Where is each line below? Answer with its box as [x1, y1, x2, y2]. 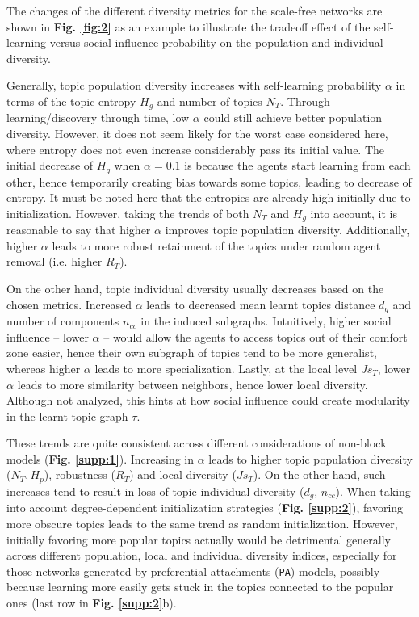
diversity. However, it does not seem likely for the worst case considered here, [6, 125, 388, 142]
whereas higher [6, 359, 81, 376]
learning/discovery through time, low [6, 109, 190, 126]
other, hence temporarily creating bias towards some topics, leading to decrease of [6, 173, 412, 190]
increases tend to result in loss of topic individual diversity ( [6, 482, 304, 499]
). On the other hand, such [253, 466, 386, 483]
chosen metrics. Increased [6, 296, 132, 313]
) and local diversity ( [129, 466, 237, 483]
